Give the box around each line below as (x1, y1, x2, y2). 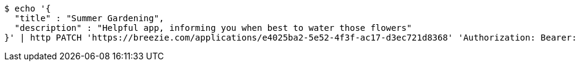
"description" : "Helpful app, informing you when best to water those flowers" (14, 23, 412, 33)
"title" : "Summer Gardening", (14, 13, 165, 23)
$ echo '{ (4, 4, 51, 13)
